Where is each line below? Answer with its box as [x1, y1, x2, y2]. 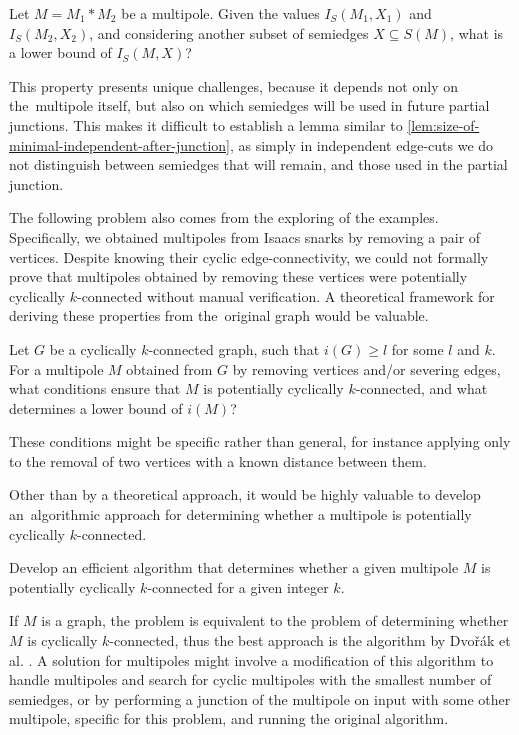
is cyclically [27, 630, 98, 651]
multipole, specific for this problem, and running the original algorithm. [9, 708, 449, 729]
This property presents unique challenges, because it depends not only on [9, 75, 458, 96]
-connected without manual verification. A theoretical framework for [76, 285, 495, 306]
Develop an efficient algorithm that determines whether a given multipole [9, 557, 459, 578]
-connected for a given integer [147, 576, 329, 597]
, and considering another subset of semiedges [89, 22, 369, 43]
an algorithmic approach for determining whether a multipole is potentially [9, 504, 472, 525]
